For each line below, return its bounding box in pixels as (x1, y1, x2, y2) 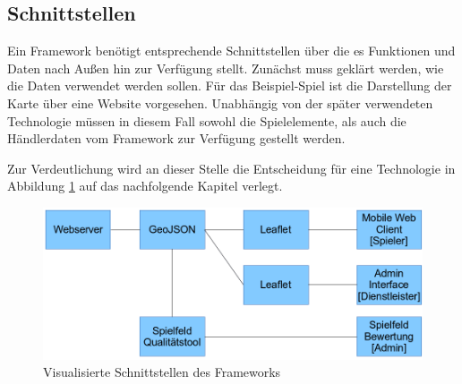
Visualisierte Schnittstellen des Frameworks (43, 363, 281, 381)
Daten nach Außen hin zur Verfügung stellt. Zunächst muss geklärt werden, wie (7, 58, 444, 77)
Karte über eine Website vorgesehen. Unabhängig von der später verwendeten (7, 93, 433, 112)
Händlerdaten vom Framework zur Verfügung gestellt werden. (7, 129, 346, 148)
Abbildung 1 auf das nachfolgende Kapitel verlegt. (7, 176, 283, 195)
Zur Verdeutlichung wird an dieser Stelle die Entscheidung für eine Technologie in (7, 158, 456, 177)
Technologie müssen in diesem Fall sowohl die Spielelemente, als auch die (7, 111, 406, 130)
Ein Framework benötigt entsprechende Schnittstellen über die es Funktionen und (7, 41, 456, 60)
